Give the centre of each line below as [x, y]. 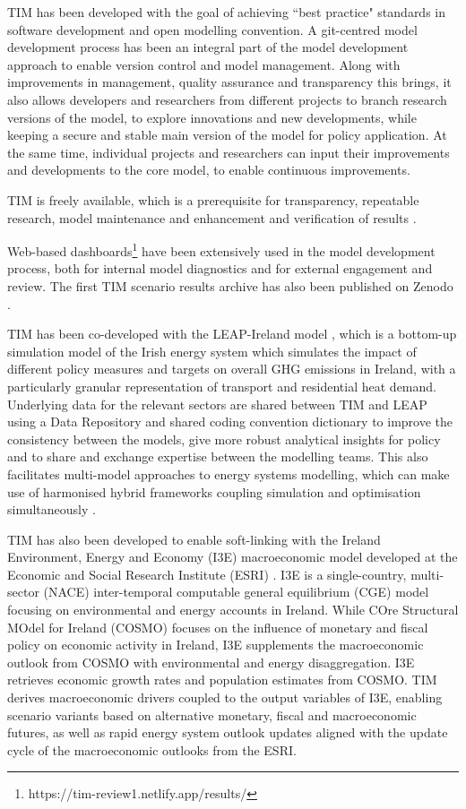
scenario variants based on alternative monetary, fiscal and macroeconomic [212, 714]
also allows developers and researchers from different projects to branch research [227, 99]
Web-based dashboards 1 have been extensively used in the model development [221, 250]
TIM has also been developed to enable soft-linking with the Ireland [194, 539]
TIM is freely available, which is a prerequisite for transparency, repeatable [213, 199]
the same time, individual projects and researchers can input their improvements [229, 152]
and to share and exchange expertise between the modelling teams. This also [218, 456]
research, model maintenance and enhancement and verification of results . [212, 217]
